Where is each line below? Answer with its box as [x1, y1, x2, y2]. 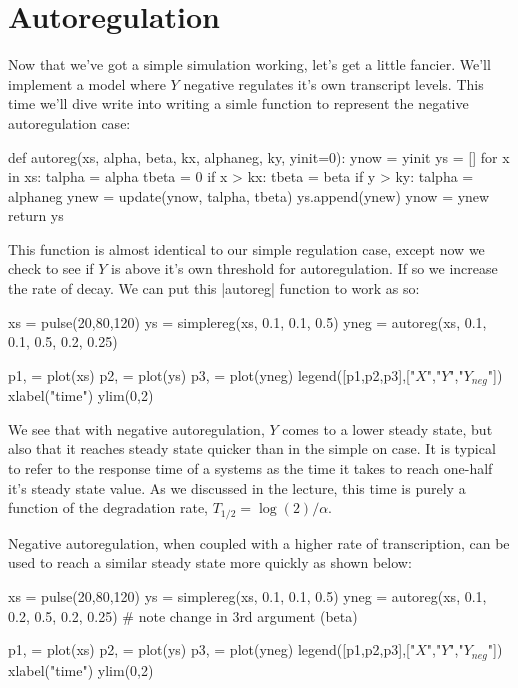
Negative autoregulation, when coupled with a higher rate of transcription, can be [8, 532, 510, 553]
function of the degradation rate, [8, 497, 209, 518]
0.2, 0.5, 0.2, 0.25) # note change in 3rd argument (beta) [8, 605, 358, 626]
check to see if [8, 258, 94, 279]
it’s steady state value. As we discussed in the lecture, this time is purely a [8, 477, 466, 498]
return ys [8, 205, 64, 226]
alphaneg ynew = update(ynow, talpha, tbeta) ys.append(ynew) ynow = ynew [8, 185, 490, 206]
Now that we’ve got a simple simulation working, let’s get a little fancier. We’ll [8, 54, 491, 75]
